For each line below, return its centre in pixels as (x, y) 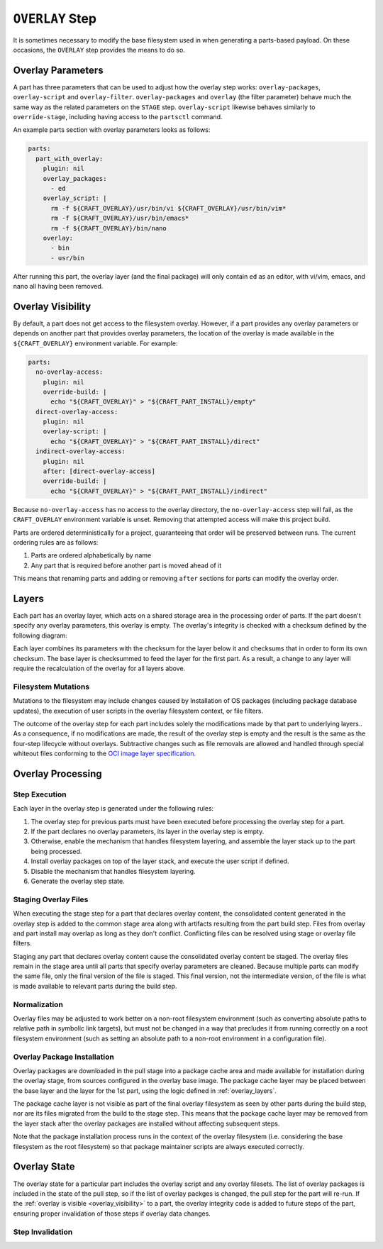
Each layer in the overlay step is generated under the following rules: (113, 809)
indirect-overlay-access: (81, 451)
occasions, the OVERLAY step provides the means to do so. (99, 50)
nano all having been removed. (58, 287)
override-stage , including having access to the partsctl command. (118, 117)
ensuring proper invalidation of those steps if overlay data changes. (112, 1214)
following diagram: (40, 635)
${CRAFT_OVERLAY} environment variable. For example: (95, 343)
